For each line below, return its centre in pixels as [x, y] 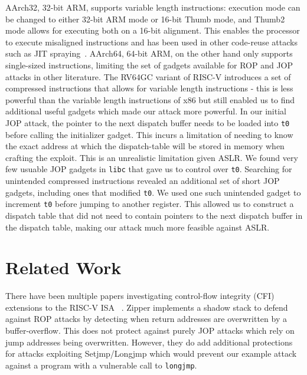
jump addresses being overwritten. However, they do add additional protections [149, 342]
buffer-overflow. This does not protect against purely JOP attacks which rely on [150, 330]
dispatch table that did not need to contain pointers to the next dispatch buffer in [154, 215]
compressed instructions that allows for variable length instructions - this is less [149, 88]
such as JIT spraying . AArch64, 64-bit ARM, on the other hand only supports [149, 53]
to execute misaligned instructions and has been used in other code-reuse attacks [151, 42]
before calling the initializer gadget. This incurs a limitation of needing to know [149, 134]
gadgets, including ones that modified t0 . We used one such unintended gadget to [153, 192]
